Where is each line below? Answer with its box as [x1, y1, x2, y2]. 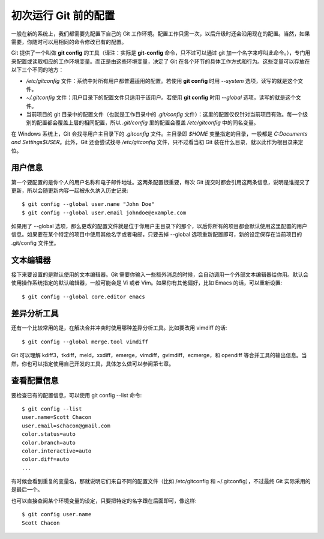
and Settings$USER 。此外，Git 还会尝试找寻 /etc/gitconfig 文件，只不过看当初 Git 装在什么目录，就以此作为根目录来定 [11, 139, 304, 146]
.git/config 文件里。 [11, 239, 59, 246]
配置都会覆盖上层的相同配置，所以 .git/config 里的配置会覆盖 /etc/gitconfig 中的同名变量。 [36, 119, 259, 126]
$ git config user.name [22, 511, 92, 518]
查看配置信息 [11, 376, 59, 386]
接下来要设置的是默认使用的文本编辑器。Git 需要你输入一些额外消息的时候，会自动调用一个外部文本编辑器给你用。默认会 [11, 271, 309, 278]
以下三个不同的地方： [11, 66, 64, 73]
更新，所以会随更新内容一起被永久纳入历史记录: [11, 187, 129, 194]
